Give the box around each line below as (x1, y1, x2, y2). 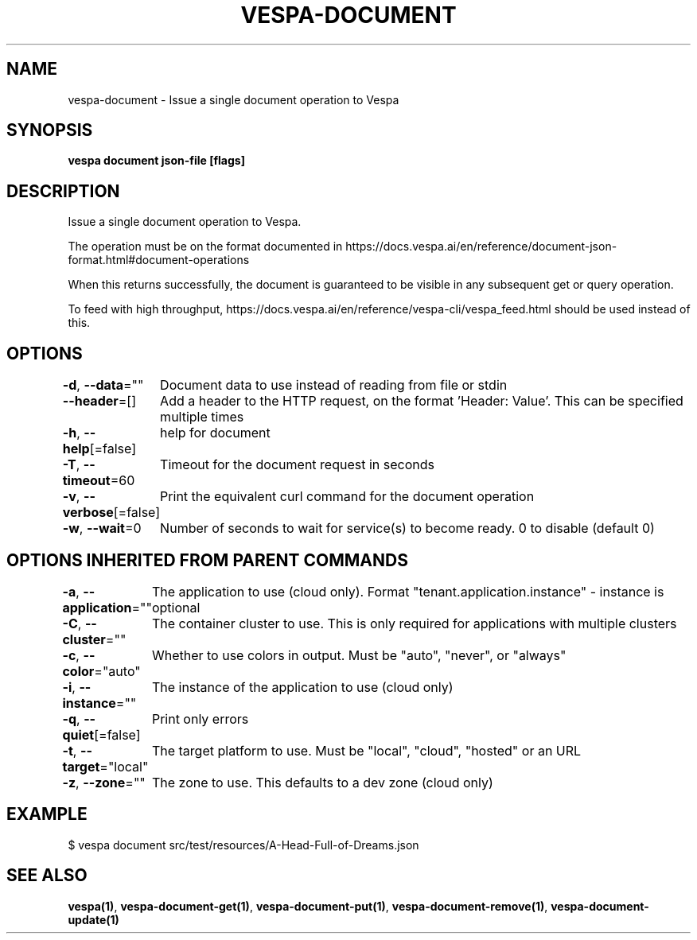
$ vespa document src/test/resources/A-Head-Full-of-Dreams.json (68, 837, 419, 852)
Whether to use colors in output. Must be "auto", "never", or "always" (151, 647, 567, 663)
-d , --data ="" (62, 377, 144, 394)
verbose (62, 504, 114, 521)
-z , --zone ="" (62, 774, 146, 790)
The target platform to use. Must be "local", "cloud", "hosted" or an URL (151, 742, 582, 759)
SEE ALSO (6, 865, 88, 886)
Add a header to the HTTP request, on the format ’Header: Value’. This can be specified (160, 393, 683, 410)
